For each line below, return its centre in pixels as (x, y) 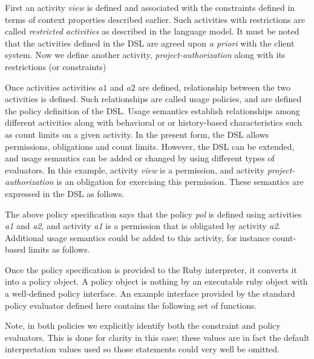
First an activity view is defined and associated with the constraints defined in (150, 7)
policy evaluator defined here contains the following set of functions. (131, 305)
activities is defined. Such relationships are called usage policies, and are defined (153, 99)
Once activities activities (51, 87)
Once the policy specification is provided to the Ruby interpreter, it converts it (151, 269)
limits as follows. (59, 249)
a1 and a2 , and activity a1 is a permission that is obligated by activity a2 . (143, 226)
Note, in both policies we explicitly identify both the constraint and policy (143, 325)
